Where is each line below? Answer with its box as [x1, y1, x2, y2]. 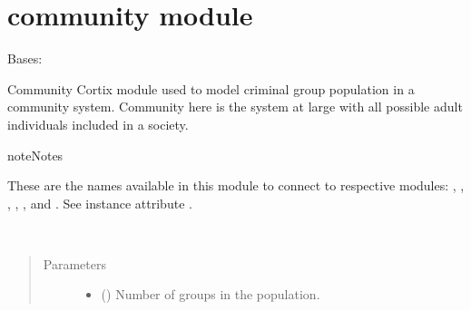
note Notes [7, 145, 64, 164]
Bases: [7, 49, 43, 68]
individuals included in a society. [7, 114, 189, 133]
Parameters [43, 254, 106, 273]
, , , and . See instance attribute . [7, 193, 192, 212]
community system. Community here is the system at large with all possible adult [7, 97, 463, 116]
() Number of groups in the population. [101, 285, 320, 304]
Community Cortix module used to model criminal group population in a [7, 79, 415, 98]
